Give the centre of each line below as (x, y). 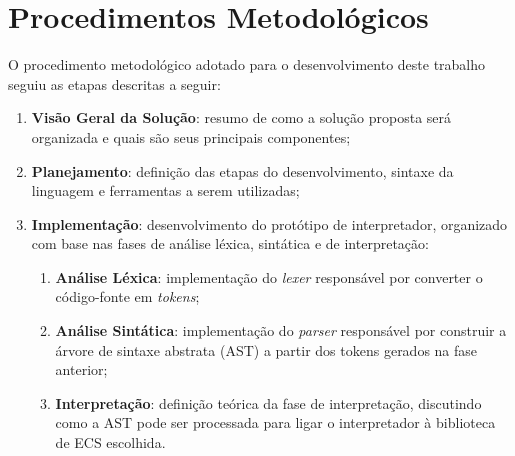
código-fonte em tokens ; (127, 296)
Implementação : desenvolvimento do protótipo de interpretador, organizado (269, 223)
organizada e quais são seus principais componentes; (191, 136)
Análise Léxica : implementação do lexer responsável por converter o (269, 276)
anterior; (81, 369)
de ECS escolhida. (110, 442)
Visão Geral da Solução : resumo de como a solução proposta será (241, 117)
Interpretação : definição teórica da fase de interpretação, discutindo (268, 402)
